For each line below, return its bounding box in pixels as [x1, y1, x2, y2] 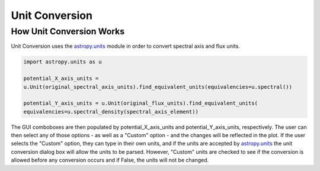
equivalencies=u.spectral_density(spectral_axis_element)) [23, 108, 199, 115]
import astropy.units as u [23, 59, 102, 65]
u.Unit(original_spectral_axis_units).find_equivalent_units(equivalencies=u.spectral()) [23, 83, 293, 90]
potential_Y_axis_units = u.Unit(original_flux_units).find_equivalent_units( [23, 100, 258, 107]
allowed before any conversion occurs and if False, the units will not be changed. [11, 157, 209, 164]
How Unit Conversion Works [11, 26, 125, 37]
